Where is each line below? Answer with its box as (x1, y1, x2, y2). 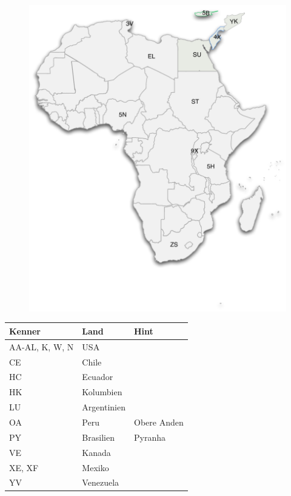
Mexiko (82, 461, 109, 474)
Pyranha (133, 430, 166, 443)
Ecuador (82, 370, 113, 383)
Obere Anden (133, 416, 184, 428)
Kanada (82, 446, 111, 458)
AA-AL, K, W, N (9, 340, 74, 353)
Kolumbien (82, 386, 122, 398)
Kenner (9, 324, 41, 337)
